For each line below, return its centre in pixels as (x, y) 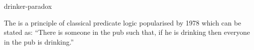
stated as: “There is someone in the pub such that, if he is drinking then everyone (127, 32)
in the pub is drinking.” (39, 41)
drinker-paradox (28, 6)
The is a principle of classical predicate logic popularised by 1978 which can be (123, 22)
